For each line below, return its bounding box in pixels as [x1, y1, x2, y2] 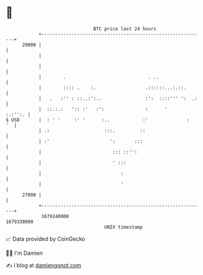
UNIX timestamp [104, 224, 143, 230]
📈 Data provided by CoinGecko [6, 235, 86, 243]
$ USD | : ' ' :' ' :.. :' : [6, 116, 190, 123]
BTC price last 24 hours [93, 26, 157, 32]
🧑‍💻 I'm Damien [6, 249, 43, 257]
